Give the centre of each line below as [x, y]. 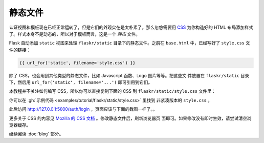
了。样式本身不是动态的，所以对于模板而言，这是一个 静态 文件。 [75, 34]
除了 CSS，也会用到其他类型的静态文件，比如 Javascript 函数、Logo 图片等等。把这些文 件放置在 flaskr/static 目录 [129, 75]
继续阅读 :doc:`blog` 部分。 [36, 134]
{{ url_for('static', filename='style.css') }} [77, 63]
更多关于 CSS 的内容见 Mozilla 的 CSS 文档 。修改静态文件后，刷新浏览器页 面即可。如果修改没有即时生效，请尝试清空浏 [130, 118]
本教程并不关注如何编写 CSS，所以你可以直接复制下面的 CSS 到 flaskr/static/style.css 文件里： [112, 91]
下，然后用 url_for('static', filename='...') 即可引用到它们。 [81, 82]
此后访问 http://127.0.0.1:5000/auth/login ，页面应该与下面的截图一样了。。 [83, 109]
